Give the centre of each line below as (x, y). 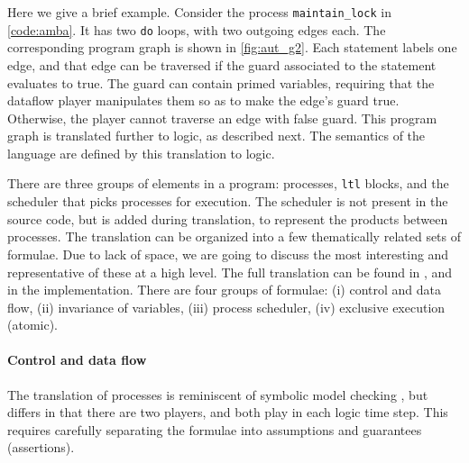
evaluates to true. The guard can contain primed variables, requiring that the (221, 82)
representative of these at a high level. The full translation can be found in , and (230, 272)
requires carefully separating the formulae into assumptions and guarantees (215, 429)
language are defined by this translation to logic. (141, 153)
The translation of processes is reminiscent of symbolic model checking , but (218, 394)
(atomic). (32, 325)
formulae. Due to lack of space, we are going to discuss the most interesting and (228, 254)
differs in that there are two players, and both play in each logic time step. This (228, 412)
